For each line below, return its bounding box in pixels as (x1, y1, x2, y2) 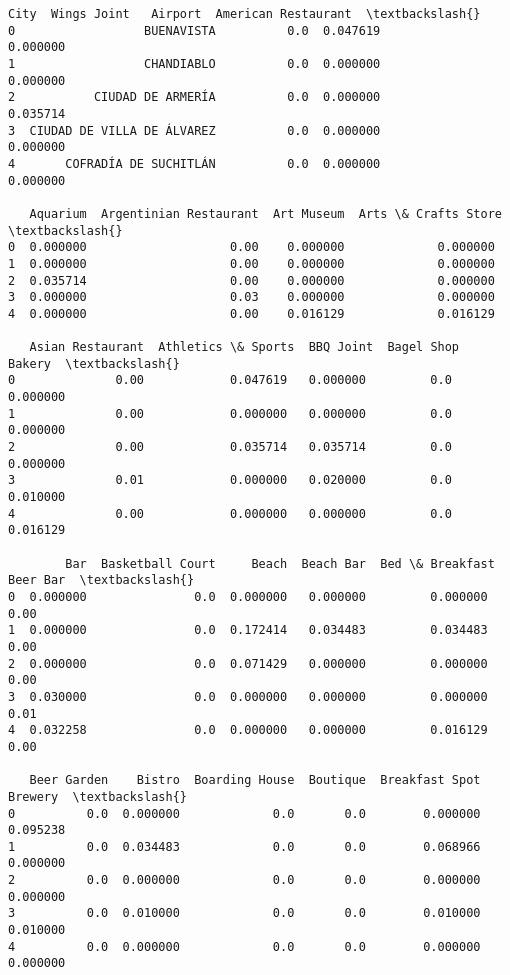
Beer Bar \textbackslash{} (8, 573, 195, 588)
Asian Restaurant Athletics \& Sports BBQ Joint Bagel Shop (29, 340, 460, 355)
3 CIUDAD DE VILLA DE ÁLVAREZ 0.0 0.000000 (8, 123, 381, 138)
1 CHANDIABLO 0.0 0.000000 (8, 56, 381, 71)
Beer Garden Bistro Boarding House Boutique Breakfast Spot (29, 773, 481, 788)
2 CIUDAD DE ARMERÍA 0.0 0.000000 (8, 90, 381, 105)
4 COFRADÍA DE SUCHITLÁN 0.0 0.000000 (8, 156, 381, 171)
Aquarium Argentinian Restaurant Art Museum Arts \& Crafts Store (29, 206, 502, 221)
